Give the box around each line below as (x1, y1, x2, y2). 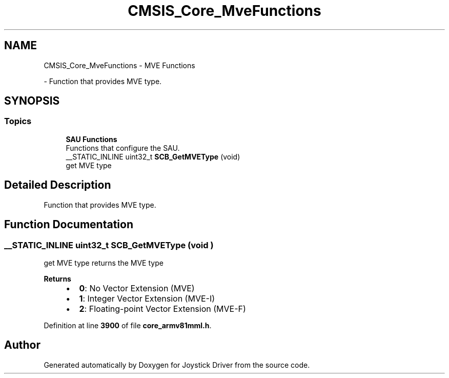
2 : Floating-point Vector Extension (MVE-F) (79, 303, 246, 314)
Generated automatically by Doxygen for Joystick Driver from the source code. (44, 360, 310, 369)
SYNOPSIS (4, 94, 60, 108)
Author (4, 339, 40, 352)
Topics (4, 116, 32, 127)
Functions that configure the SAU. (66, 143, 180, 152)
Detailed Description (4, 178, 111, 192)
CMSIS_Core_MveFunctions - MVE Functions (44, 61, 195, 70)
